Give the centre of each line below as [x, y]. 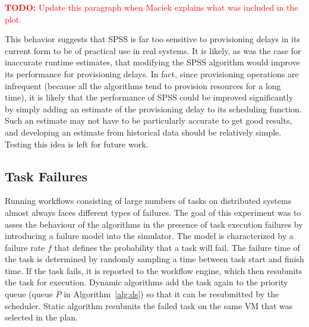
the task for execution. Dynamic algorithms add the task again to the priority [146, 282]
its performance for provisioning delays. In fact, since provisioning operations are [152, 73]
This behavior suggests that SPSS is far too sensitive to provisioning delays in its [152, 39]
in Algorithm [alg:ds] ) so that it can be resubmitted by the [171, 294]
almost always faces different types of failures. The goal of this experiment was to [153, 212]
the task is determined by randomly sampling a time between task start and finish [154, 259]
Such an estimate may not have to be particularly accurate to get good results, [149, 120]
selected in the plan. [41, 317]
